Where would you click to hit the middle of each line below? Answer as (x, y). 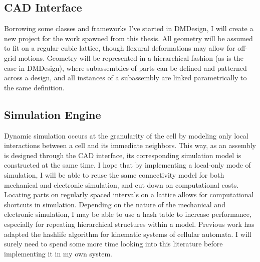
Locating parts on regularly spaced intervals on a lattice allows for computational (129, 194)
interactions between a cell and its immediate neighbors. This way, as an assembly (130, 145)
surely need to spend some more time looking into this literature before (113, 244)
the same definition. (34, 87)
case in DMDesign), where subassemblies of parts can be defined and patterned (125, 68)
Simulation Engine (53, 114)
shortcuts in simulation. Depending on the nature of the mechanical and (115, 204)
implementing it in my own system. (58, 253)
